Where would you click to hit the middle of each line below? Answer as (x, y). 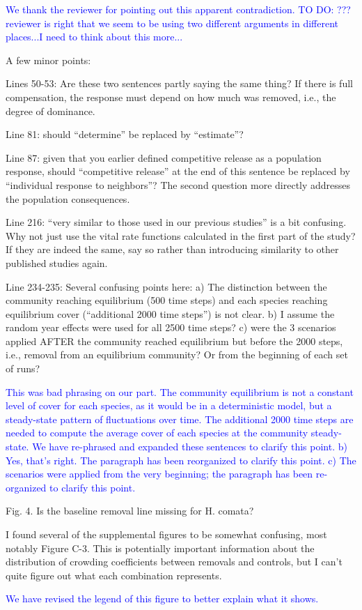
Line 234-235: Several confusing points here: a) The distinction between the (166, 286)
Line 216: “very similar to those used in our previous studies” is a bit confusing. (176, 222)
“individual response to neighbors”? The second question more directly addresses (178, 184)
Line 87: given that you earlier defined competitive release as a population (164, 157)
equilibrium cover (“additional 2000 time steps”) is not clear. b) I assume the (170, 313)
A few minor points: (48, 60)
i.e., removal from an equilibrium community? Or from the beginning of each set (177, 354)
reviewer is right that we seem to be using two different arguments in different (172, 23)
